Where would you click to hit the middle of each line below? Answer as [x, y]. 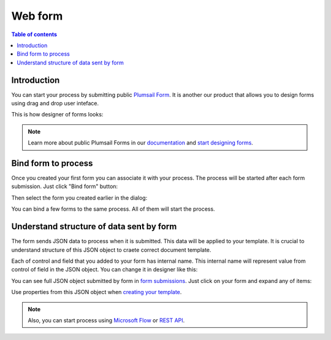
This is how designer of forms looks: [57, 115]
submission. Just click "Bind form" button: [65, 186]
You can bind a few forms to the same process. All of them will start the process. [113, 209]
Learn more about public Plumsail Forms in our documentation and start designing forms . [141, 143]
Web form [37, 16]
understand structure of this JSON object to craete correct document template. [111, 250]
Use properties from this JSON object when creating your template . [97, 292]
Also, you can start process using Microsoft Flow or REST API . [106, 320]
